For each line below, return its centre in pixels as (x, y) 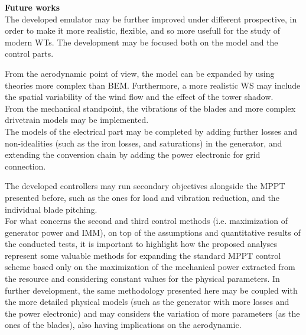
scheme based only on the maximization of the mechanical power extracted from (150, 267)
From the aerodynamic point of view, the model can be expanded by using (140, 73)
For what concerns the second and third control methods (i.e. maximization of (146, 221)
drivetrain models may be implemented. (77, 120)
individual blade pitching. (51, 209)
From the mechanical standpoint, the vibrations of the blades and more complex (150, 108)
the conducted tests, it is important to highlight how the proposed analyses (141, 244)
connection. (25, 166)
